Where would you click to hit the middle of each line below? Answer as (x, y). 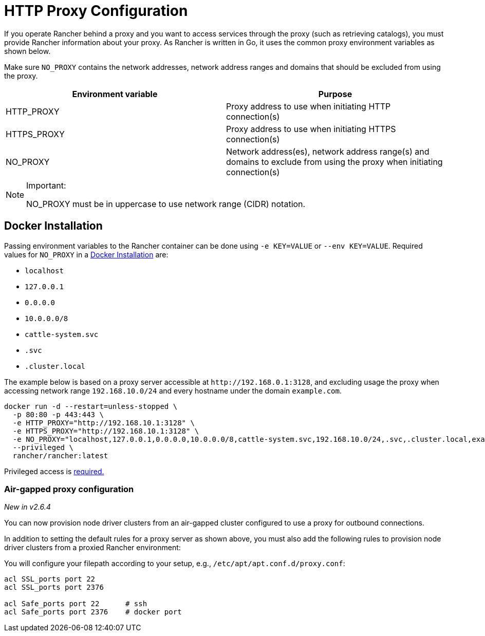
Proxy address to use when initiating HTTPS (311, 129)
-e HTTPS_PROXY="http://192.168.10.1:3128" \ (106, 431)
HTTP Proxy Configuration (96, 11)
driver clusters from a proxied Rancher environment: (92, 548)
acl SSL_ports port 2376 (54, 587)
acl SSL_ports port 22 (50, 579)
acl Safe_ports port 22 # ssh (76, 604)
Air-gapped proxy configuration (69, 489)
